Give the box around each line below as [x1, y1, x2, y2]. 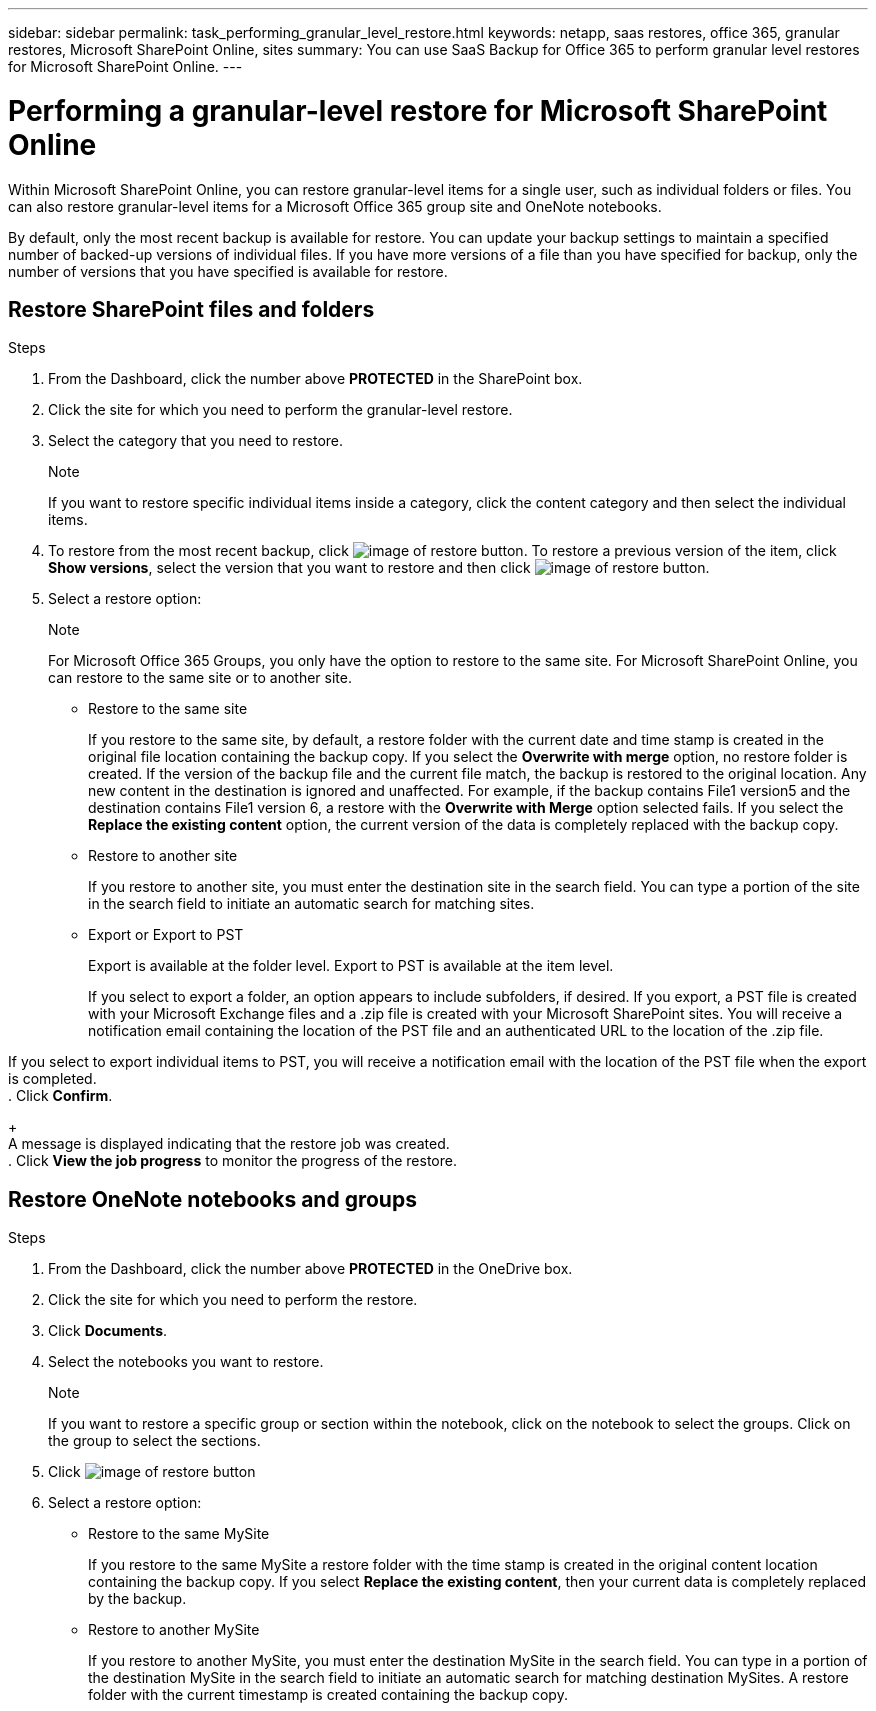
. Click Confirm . [8, 1087, 113, 1105]
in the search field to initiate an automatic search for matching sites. [88, 895, 535, 913]
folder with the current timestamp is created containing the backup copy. [88, 1686, 568, 1704]
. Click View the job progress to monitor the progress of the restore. [8, 1152, 457, 1170]
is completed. [8, 1070, 97, 1088]
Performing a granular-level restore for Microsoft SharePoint [8, 93, 828, 128]
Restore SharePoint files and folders [8, 296, 375, 322]
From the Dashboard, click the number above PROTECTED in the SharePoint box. [48, 370, 583, 388]
